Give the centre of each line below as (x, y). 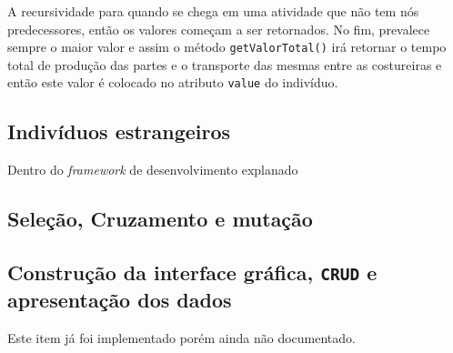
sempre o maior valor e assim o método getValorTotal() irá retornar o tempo (227, 47)
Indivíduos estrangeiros (119, 131)
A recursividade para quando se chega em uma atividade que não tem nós (213, 11)
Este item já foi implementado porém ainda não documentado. (181, 337)
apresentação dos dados (120, 300)
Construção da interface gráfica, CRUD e (192, 272)
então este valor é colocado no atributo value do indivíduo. (173, 82)
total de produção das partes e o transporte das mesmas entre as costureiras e (225, 64)
